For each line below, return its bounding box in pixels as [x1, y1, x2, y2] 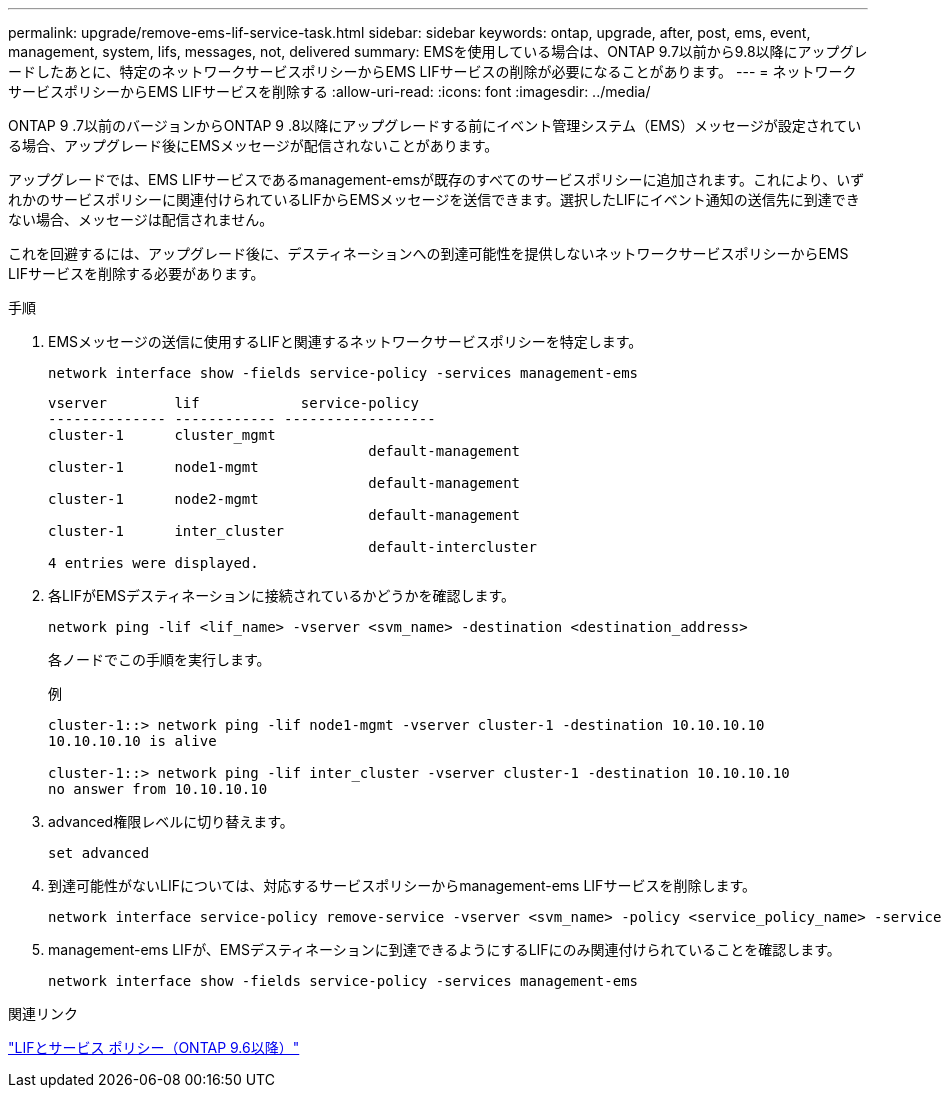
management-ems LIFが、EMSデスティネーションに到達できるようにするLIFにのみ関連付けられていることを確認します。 [48, 941, 841, 958]
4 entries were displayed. [48, 555, 259, 571]
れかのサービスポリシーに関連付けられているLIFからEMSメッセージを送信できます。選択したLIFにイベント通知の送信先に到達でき [8, 191, 860, 208]
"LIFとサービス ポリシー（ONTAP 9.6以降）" [8, 1039, 300, 1056]
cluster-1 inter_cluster [48, 523, 285, 539]
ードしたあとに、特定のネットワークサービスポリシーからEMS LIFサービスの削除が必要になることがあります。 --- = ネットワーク [8, 63, 857, 80]
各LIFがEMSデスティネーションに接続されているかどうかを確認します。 [48, 587, 516, 604]
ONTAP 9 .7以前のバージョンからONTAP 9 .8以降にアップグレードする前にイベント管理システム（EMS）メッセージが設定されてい [8, 117, 862, 134]
